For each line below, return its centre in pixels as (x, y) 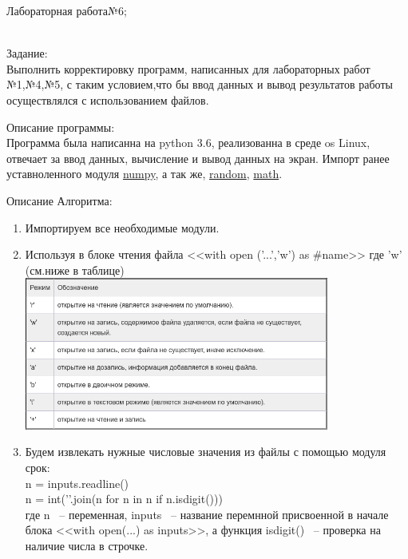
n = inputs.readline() (77, 483)
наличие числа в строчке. (87, 545)
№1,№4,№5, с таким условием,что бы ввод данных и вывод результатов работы (200, 84)
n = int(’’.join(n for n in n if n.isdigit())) (124, 499)
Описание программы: (61, 127)
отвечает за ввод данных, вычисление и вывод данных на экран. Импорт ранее (198, 158)
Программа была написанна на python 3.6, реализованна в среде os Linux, (188, 143)
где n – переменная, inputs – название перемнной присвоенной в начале (207, 514)
